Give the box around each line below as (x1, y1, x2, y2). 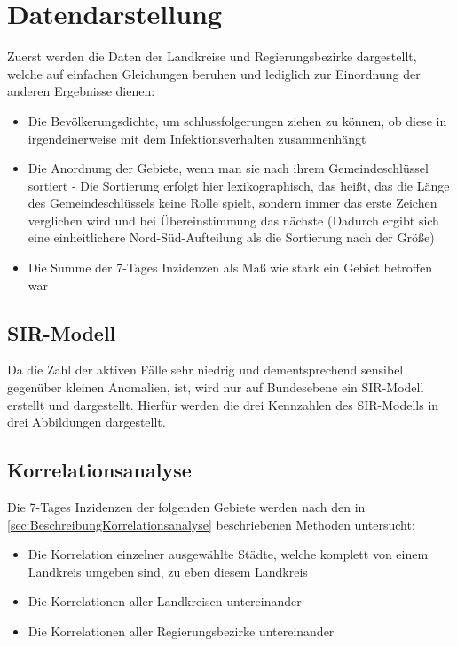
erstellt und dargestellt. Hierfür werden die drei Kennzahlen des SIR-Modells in (7, 395, 439, 414)
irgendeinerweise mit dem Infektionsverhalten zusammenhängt (28, 129, 366, 147)
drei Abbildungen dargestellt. (7, 413, 166, 431)
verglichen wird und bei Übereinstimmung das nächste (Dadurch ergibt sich (28, 210, 439, 229)
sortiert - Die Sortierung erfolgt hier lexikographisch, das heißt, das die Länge (28, 176, 450, 194)
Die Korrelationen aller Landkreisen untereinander (28, 592, 302, 611)
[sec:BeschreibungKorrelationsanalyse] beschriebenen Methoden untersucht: (7, 515, 415, 533)
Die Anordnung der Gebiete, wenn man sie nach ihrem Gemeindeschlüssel (28, 159, 429, 177)
